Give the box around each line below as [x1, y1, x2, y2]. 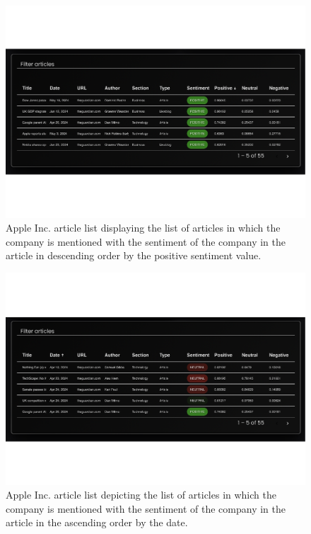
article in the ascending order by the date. [6, 515, 188, 530]
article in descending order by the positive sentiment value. [6, 248, 262, 263]
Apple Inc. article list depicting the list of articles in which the [6, 487, 276, 502]
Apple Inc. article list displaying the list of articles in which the [6, 220, 281, 235]
